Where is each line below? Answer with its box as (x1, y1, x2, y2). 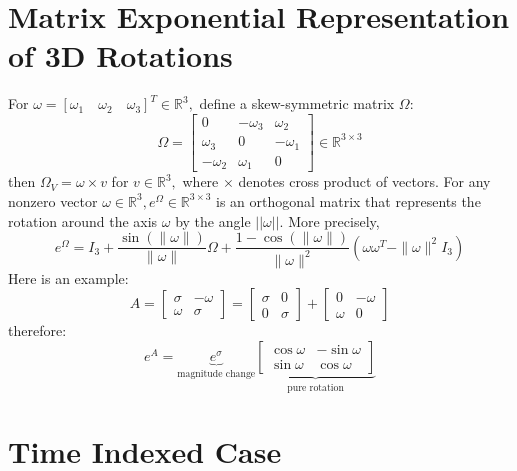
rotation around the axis (8, 210, 158, 231)
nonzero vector (8, 190, 98, 211)
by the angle (175, 210, 251, 231)
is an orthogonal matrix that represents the (216, 190, 481, 211)
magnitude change (177, 368, 256, 379)
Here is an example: (8, 267, 129, 288)
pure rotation (287, 382, 344, 393)
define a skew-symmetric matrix (199, 93, 395, 114)
